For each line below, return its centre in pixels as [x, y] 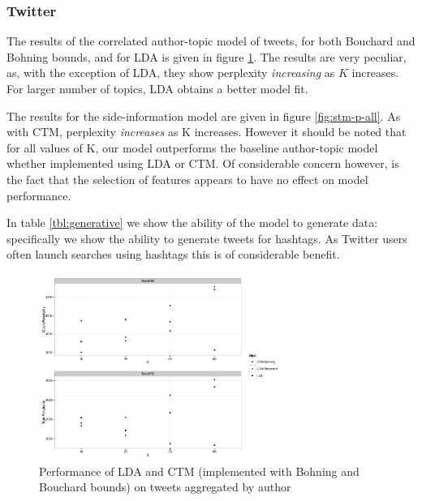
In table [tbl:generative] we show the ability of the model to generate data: [192, 223]
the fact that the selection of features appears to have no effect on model [187, 179]
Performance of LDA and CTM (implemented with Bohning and [199, 471]
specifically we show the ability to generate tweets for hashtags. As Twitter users [207, 238]
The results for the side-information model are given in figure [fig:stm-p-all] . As [204, 116]
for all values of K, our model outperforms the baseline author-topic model [192, 147]
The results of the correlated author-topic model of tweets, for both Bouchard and [211, 41]
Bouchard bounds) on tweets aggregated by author [165, 487]
